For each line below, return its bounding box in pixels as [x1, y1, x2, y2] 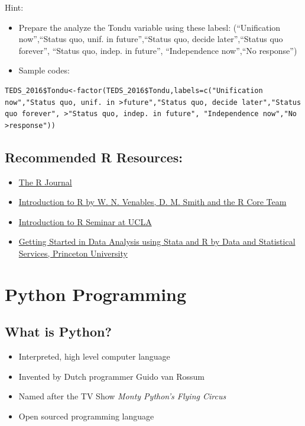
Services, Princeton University [18, 246, 128, 259]
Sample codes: [18, 64, 70, 76]
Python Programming [5, 281, 187, 306]
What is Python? [5, 322, 112, 341]
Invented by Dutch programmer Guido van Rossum [18, 370, 205, 382]
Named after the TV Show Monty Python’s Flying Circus [18, 390, 226, 402]
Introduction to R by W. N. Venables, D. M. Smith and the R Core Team [18, 196, 287, 208]
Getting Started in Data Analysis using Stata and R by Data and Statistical [18, 235, 296, 248]
